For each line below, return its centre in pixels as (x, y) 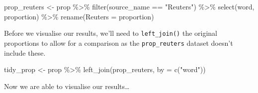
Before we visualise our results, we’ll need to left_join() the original (111, 33)
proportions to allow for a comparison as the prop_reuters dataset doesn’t (119, 43)
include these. (25, 52)
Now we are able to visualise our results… (67, 86)
